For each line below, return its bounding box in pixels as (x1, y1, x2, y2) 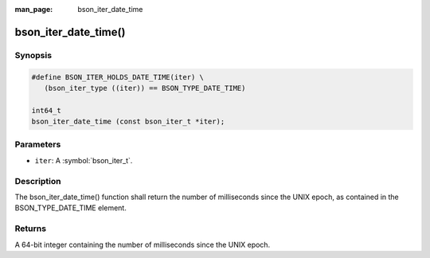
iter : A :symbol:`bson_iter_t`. (34, 155, 133, 165)
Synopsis (14, 49, 52, 61)
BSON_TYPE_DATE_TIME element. (14, 203, 127, 213)
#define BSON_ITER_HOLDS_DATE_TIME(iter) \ (31, 72, 205, 81)
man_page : (14, 5, 53, 14)
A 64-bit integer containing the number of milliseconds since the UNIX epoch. (14, 240, 271, 249)
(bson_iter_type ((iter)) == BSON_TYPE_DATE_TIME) (44, 84, 246, 92)
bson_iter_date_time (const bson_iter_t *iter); (31, 117, 225, 127)
